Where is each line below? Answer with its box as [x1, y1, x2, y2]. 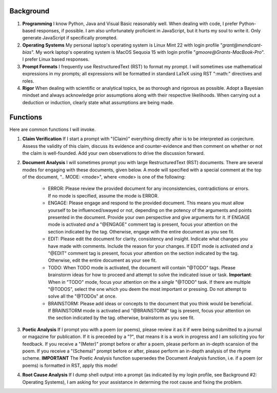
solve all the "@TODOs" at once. [48, 293, 117, 300]
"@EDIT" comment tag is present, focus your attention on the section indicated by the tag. [48, 250, 239, 256]
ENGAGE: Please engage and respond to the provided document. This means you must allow [48, 200, 245, 206]
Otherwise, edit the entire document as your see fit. [48, 257, 157, 264]
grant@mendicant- [222, 42, 263, 48]
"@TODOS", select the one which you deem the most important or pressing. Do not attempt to [48, 286, 247, 292]
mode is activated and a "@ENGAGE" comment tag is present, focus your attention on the [48, 221, 238, 228]
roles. [22, 77, 34, 84]
